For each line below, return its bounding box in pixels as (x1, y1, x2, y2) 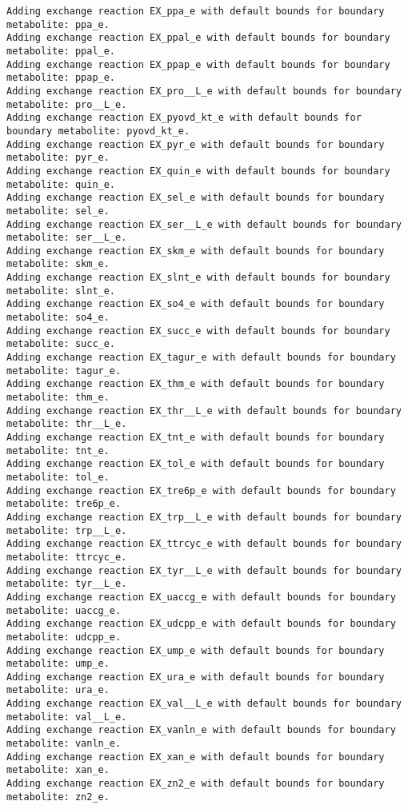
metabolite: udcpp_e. (6, 631, 122, 643)
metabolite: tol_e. (6, 471, 110, 483)
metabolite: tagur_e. (6, 365, 122, 377)
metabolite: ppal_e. (6, 45, 116, 57)
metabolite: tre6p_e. (6, 498, 122, 510)
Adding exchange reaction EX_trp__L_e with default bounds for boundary (6, 511, 402, 523)
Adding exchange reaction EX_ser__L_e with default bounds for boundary (6, 218, 402, 230)
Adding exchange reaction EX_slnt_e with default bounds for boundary (6, 272, 390, 284)
